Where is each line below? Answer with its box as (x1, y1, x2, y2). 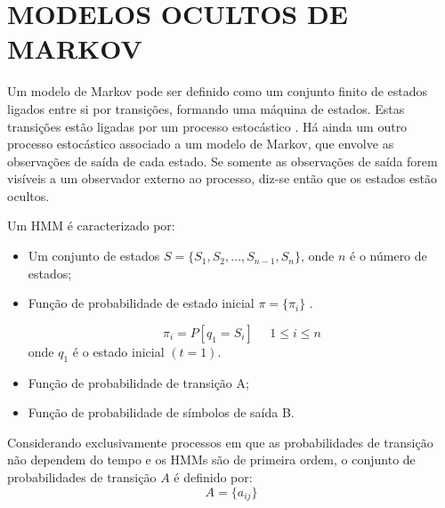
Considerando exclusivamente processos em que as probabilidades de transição (7, 432, 433, 451)
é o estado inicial (72, 342, 165, 360)
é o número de (350, 246, 427, 265)
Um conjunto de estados (28, 246, 160, 265)
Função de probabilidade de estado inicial (28, 294, 255, 312)
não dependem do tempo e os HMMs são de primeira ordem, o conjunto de (7, 450, 416, 469)
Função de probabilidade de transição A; (28, 373, 249, 391)
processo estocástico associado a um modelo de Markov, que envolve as (7, 134, 394, 153)
